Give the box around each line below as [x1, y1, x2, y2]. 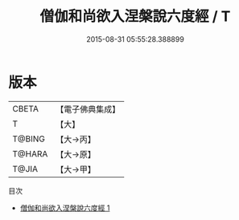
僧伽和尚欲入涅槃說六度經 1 [19, 202, 110, 213]
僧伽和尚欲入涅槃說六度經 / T [39, 7, 231, 26]
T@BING [12, 133, 46, 145]
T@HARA [12, 148, 48, 159]
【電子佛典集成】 [56, 104, 121, 115]
